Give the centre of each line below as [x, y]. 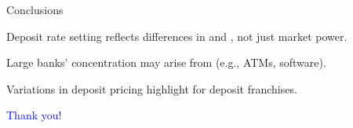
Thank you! [34, 115]
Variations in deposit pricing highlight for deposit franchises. [152, 88]
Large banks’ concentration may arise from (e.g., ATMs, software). [166, 62]
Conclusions [35, 9]
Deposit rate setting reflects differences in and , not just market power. [177, 36]
